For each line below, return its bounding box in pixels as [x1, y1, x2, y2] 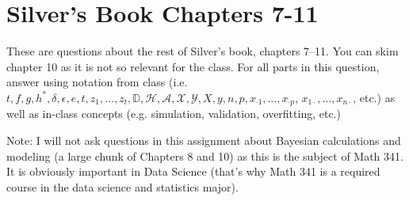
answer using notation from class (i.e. [6, 74, 188, 90]
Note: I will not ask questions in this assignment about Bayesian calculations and [6, 131, 401, 148]
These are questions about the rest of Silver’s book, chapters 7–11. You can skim [6, 43, 399, 59]
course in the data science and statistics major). [6, 178, 239, 195]
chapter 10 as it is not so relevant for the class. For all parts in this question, [6, 58, 380, 74]
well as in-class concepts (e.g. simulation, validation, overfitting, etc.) [6, 105, 341, 122]
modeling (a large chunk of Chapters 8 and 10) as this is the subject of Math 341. [6, 147, 403, 164]
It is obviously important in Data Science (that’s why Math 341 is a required [6, 163, 380, 180]
